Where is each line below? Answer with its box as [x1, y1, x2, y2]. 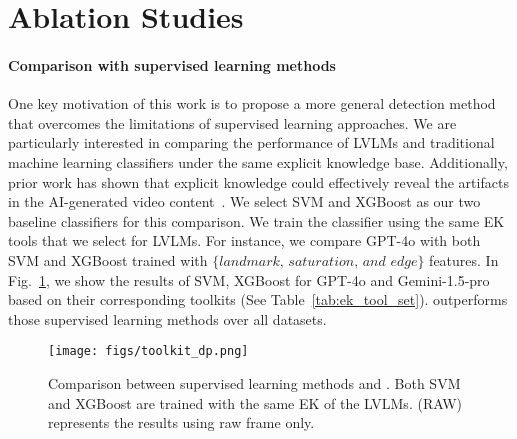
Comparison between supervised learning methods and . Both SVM [48, 372, 461, 393]
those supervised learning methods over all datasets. [8, 308, 327, 329]
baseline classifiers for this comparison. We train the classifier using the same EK [8, 210, 505, 231]
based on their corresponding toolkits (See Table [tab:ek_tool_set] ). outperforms [8, 289, 508, 310]
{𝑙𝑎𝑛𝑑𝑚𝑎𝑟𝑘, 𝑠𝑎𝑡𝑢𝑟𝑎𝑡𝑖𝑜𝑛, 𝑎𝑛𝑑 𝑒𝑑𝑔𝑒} [212, 254, 425, 269]
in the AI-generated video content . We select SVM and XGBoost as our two [8, 191, 481, 212]
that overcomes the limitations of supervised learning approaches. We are [8, 112, 457, 133]
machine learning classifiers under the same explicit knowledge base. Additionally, [8, 151, 508, 172]
